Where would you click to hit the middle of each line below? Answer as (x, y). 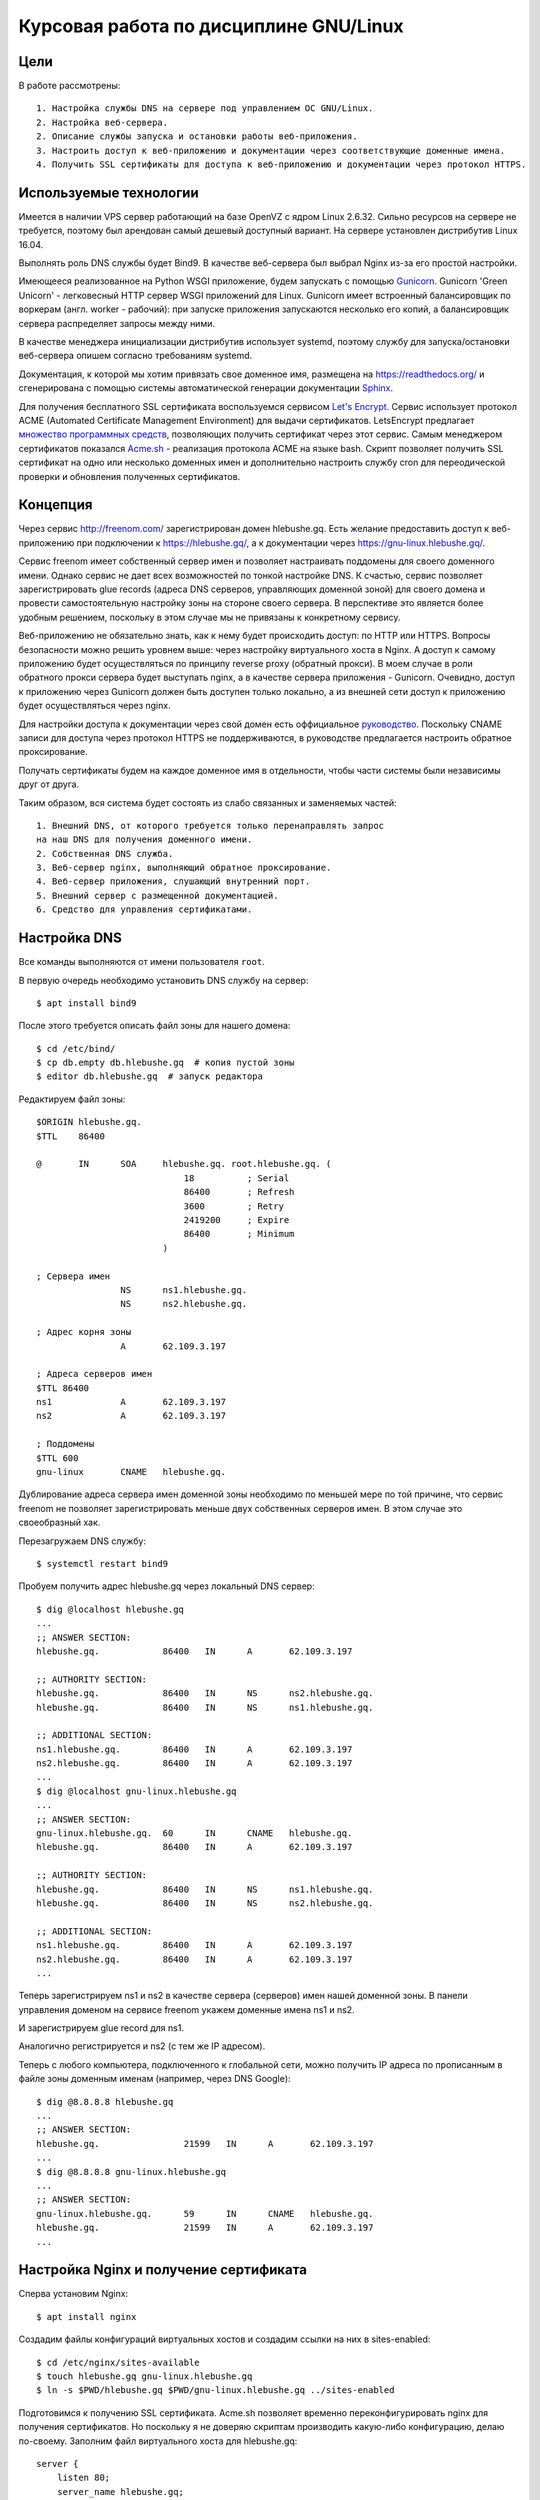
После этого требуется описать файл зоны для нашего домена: (154, 1026)
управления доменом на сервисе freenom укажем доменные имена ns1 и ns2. (186, 2009)
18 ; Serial (236, 1178)
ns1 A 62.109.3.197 (131, 1402)
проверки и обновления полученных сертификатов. (129, 476)
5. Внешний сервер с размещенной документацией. (157, 895)
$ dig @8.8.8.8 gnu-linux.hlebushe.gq (131, 2171)
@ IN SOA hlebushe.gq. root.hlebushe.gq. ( (184, 1164)
